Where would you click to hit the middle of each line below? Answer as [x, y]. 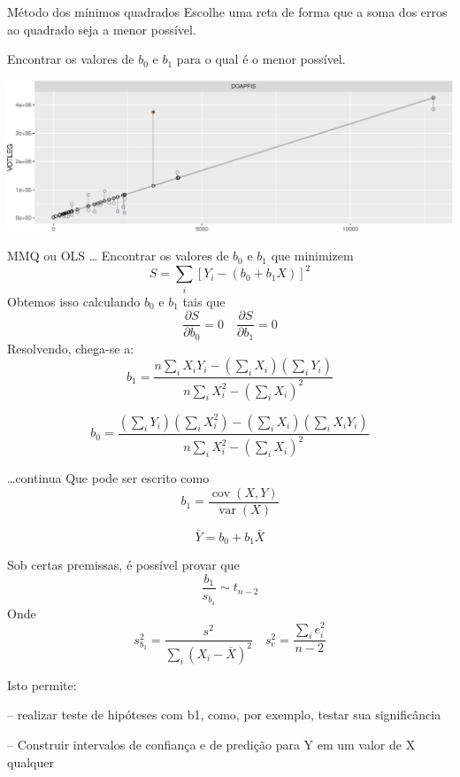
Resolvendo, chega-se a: [71, 348]
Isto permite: [42, 684]
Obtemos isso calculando [74, 301]
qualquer [31, 761]
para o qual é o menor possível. [261, 59]
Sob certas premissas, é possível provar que [123, 565]
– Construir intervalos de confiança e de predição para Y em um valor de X [211, 744]
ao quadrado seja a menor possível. [102, 29]
